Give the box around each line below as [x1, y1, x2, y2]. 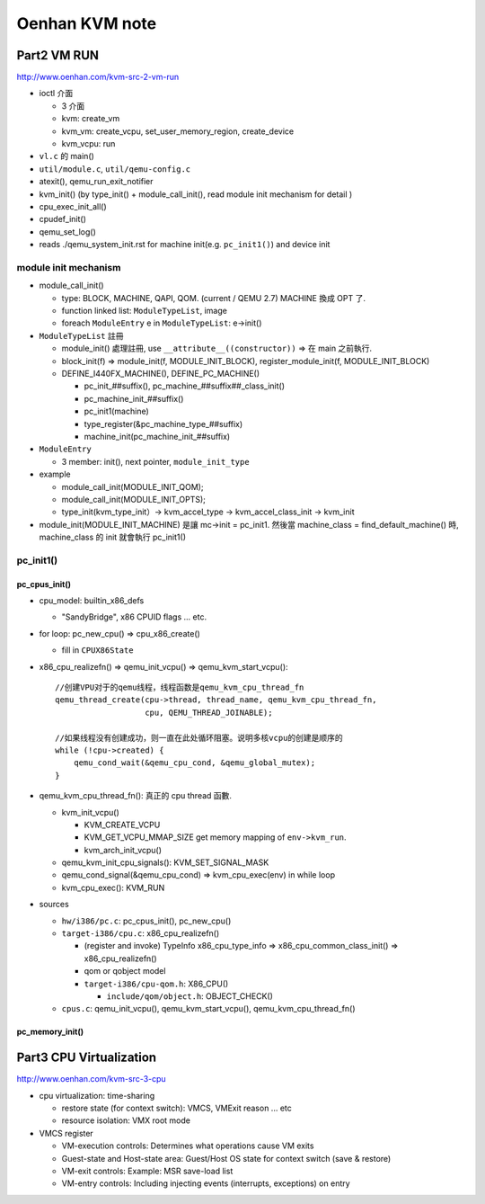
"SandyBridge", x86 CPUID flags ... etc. [61, 611, 207, 622]
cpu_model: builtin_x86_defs [39, 595, 145, 606]
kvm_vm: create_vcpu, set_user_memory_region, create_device [61, 126, 295, 137]
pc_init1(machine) [84, 406, 150, 417]
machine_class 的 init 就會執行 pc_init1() [39, 531, 186, 543]
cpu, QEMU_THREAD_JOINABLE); [145, 707, 273, 718]
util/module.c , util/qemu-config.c [39, 163, 191, 174]
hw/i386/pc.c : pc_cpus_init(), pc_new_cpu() [61, 915, 232, 926]
